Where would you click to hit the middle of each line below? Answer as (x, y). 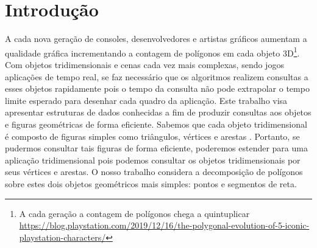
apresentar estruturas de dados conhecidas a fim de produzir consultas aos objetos (158, 112)
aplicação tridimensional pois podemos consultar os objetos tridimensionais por (153, 160)
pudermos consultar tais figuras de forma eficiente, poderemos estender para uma (156, 148)
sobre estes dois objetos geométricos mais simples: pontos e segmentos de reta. (151, 183)
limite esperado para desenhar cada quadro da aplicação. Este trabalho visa (146, 100)
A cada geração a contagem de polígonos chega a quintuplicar (134, 213)
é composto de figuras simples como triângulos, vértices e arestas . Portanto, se (152, 136)
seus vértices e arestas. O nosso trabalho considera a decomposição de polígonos (154, 172)
